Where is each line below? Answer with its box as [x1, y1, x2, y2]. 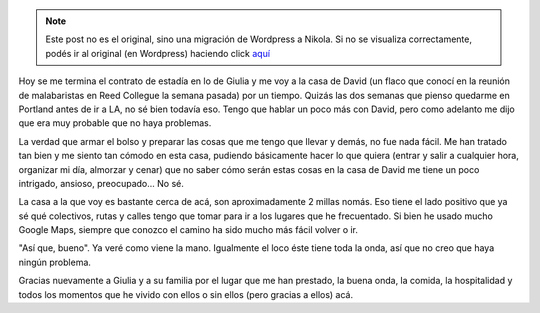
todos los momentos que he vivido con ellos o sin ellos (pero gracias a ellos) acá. [18, 288, 354, 300]
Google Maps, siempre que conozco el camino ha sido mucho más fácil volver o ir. [18, 224, 359, 236]
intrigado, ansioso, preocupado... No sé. [18, 177, 184, 189]
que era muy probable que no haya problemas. [18, 117, 212, 129]
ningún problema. [18, 256, 92, 268]
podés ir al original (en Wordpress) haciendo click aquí [45, 47, 270, 59]
